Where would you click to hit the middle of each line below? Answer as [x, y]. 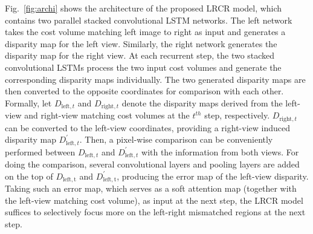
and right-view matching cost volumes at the [107, 115]
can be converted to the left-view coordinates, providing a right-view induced [147, 127]
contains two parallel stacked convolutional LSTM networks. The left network [149, 20]
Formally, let [28, 102]
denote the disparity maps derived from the [202, 102]
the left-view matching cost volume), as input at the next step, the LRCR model [154, 200]
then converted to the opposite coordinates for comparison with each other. [144, 91]
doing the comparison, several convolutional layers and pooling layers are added [152, 164]
